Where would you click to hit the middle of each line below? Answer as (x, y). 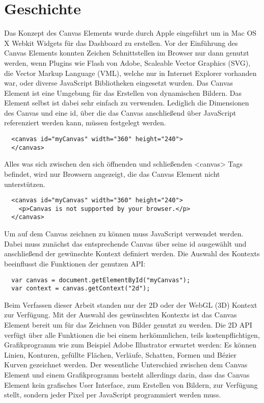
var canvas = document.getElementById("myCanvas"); (101, 280)
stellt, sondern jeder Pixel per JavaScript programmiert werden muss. (113, 395)
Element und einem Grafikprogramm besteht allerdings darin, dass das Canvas (127, 374)
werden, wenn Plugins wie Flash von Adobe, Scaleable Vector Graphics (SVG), (127, 62)
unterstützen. (25, 184)
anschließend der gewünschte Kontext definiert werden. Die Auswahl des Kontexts (132, 253)
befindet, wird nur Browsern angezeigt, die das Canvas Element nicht (112, 173)
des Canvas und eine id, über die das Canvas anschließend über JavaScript (120, 112)
